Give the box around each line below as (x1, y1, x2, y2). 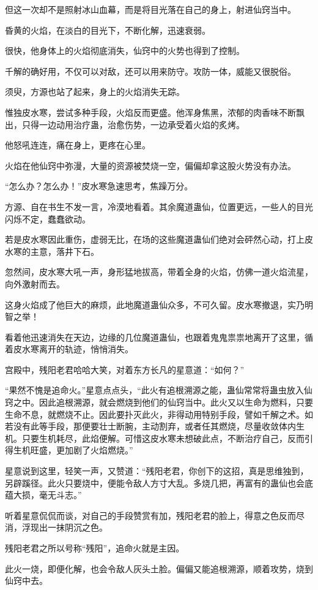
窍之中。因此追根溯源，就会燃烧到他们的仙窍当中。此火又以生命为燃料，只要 (5, 396, 313, 409)
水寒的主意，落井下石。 (5, 244, 99, 257)
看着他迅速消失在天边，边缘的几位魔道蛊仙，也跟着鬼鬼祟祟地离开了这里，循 (5, 330, 313, 343)
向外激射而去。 (5, 277, 65, 290)
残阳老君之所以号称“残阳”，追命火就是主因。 (5, 542, 185, 554)
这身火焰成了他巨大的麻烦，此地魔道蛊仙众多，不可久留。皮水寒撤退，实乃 (5, 298, 305, 311)
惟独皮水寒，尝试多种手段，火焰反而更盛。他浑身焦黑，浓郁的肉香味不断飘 (5, 105, 305, 118)
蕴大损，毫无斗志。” (5, 488, 82, 501)
